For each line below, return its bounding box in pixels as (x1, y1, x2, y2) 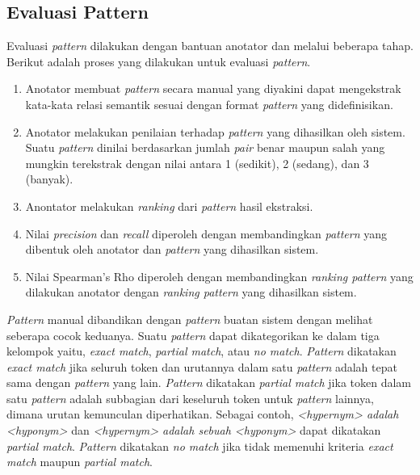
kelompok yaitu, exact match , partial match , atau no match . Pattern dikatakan (6, 343, 397, 359)
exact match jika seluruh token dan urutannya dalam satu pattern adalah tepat (6, 358, 397, 375)
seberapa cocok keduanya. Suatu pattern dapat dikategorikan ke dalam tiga (6, 326, 380, 343)
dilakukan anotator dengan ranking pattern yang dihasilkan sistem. (25, 284, 357, 301)
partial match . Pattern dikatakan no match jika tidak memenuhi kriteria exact (6, 437, 393, 454)
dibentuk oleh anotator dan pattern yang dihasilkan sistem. (25, 241, 319, 258)
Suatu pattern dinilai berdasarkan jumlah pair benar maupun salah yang (25, 139, 385, 156)
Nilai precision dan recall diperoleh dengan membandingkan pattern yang (25, 225, 388, 242)
